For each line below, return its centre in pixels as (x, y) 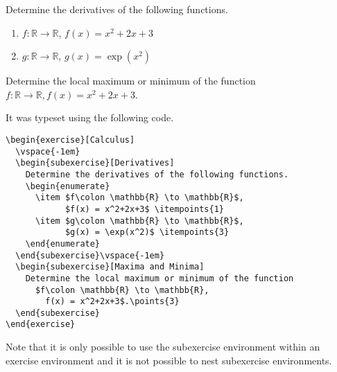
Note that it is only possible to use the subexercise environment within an (163, 347)
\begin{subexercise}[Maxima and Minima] (110, 267)
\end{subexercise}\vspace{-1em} (90, 255)
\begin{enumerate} (68, 186)
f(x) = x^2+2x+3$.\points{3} (112, 302)
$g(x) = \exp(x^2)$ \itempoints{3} (147, 232)
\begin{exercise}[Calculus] (70, 140)
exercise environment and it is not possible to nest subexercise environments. (169, 360)
